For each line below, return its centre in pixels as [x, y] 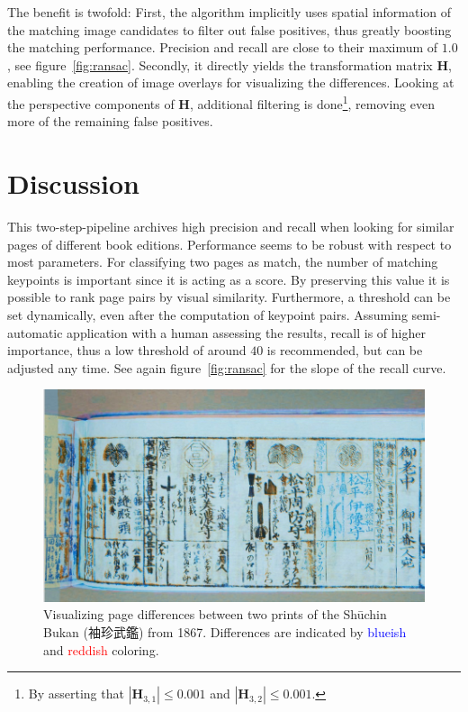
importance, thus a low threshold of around [127, 350]
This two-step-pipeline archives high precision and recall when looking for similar [231, 226]
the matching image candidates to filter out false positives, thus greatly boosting [229, 29]
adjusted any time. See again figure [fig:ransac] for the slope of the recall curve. [227, 367]
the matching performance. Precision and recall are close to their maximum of [223, 47]
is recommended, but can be [345, 350]
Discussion [73, 183]
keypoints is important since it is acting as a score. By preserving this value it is [229, 279]
